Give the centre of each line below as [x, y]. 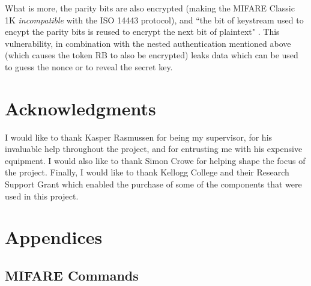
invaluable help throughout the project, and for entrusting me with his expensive [154, 149]
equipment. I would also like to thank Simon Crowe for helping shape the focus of [155, 160]
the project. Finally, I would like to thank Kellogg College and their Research [147, 172]
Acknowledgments [80, 108]
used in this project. [42, 196]
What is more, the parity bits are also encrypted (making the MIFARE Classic [150, 8]
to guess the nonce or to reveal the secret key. [89, 66]
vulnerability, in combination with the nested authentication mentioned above [148, 43]
